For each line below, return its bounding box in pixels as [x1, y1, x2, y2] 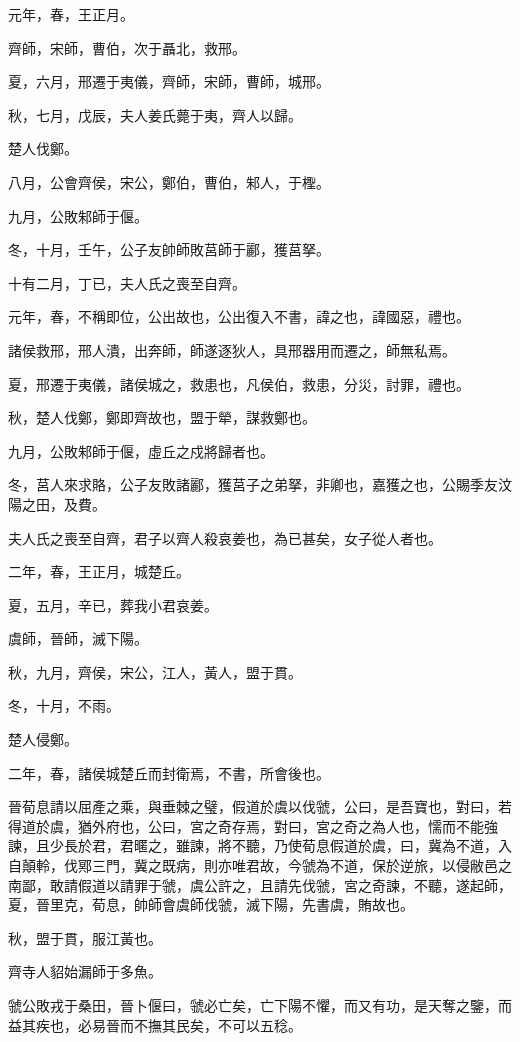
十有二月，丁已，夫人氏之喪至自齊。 [8, 272, 246, 293]
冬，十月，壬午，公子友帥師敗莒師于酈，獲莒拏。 [8, 239, 330, 260]
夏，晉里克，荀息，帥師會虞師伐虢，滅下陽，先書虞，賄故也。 [8, 894, 414, 915]
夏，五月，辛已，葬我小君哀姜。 [8, 594, 218, 615]
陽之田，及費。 [8, 493, 106, 514]
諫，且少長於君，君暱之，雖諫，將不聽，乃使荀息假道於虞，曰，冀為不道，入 [8, 835, 512, 856]
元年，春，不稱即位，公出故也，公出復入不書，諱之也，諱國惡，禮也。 [8, 306, 470, 327]
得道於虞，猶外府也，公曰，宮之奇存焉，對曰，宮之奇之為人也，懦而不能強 [8, 815, 498, 836]
